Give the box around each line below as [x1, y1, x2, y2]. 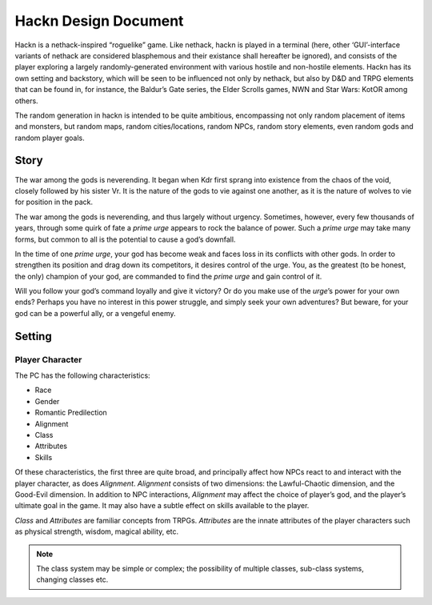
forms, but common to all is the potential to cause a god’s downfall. [14, 234, 236, 244]
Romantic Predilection [34, 408, 107, 418]
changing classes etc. [36, 575, 109, 584]
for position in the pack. [14, 197, 94, 207]
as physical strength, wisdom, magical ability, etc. [14, 527, 179, 536]
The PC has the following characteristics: [14, 371, 151, 380]
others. [14, 96, 39, 106]
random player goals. [14, 133, 85, 142]
